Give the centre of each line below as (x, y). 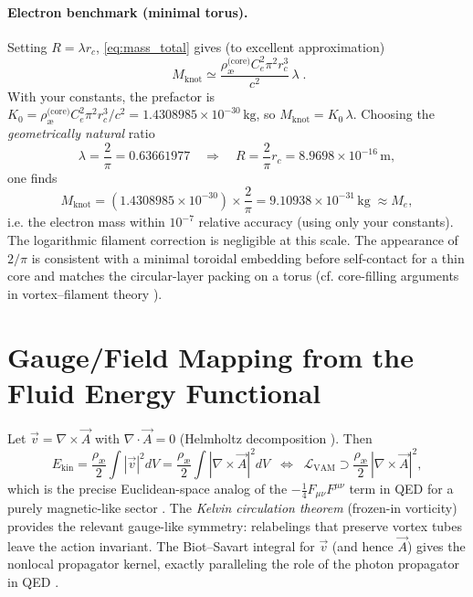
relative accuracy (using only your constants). (326, 222)
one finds (32, 177)
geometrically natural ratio (81, 133)
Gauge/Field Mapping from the (210, 356)
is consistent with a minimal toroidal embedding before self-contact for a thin (248, 257)
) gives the (436, 545)
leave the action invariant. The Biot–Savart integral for (161, 545)
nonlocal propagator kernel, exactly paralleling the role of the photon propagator (234, 564)
